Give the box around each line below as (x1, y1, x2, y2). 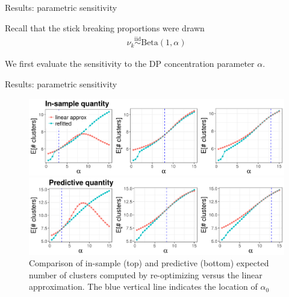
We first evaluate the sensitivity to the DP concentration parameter (5, 57, 255, 70)
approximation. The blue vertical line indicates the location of (29, 280, 258, 293)
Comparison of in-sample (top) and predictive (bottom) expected (29, 257, 269, 269)
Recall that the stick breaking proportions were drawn (5, 21, 205, 34)
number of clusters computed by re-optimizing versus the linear (29, 268, 263, 281)
